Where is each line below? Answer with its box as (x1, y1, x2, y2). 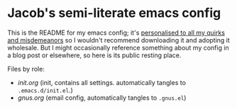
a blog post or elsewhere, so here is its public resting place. (7, 51, 182, 59)
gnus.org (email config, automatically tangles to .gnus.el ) (17, 93, 187, 102)
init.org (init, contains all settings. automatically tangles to (17, 78, 187, 86)
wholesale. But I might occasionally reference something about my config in (7, 43, 229, 52)
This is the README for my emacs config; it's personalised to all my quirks (7, 28, 226, 37)
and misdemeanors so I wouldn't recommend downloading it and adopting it (7, 35, 231, 44)
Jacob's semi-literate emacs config (7, 5, 221, 21)
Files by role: (7, 64, 45, 73)
